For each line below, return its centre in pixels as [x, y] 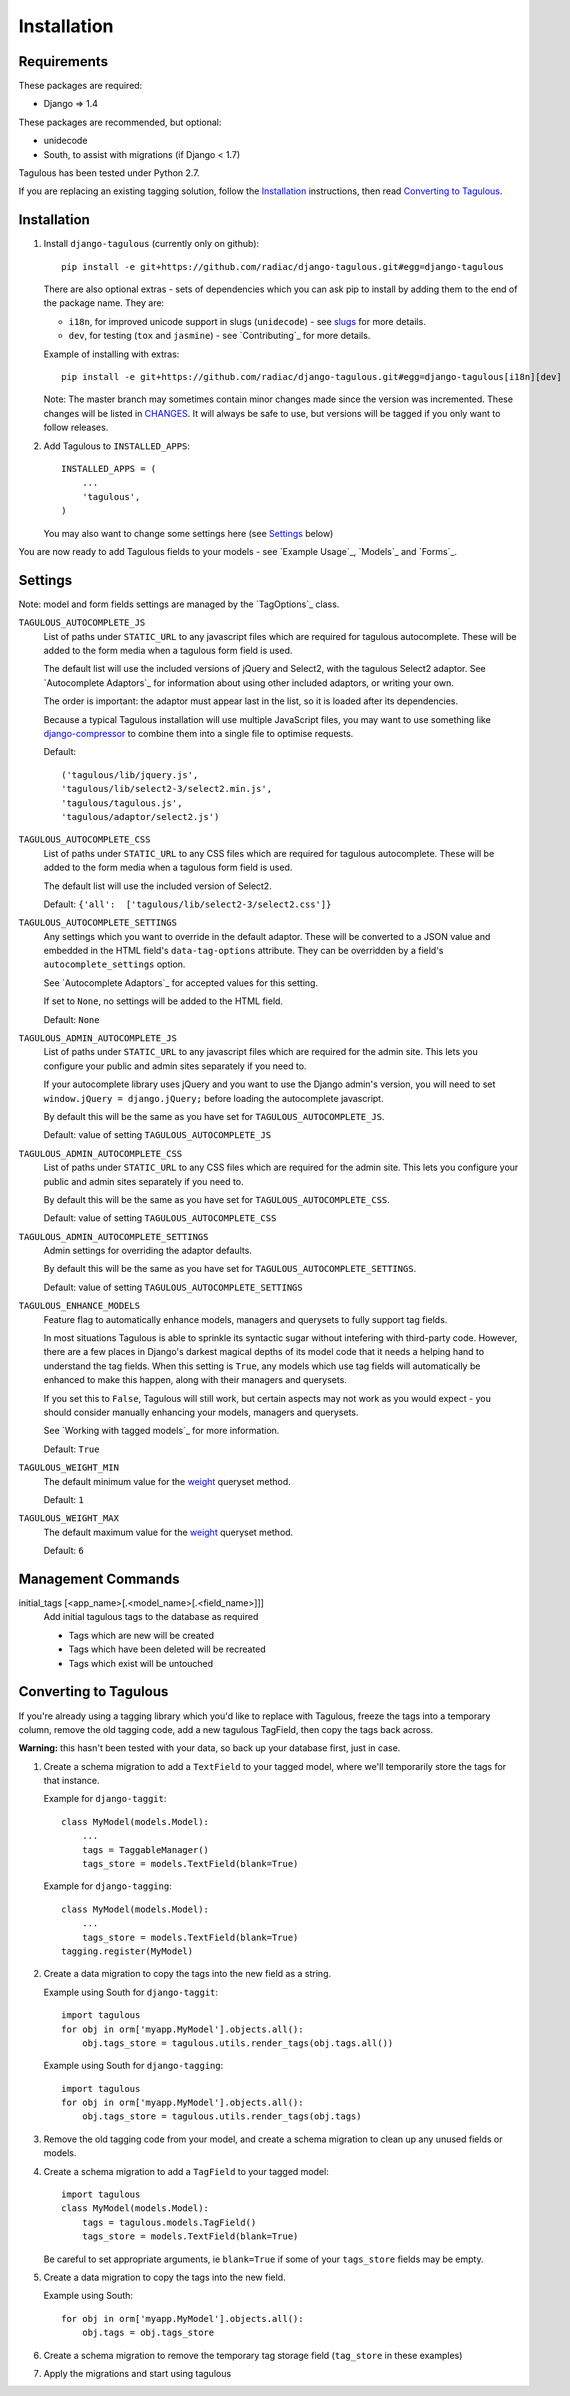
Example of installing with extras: [111, 354]
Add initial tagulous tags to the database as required [151, 1617]
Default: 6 [63, 1551]
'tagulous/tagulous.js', [122, 803]
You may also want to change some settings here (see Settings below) [188, 533]
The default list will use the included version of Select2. [157, 886]
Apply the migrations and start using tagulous [137, 2373]
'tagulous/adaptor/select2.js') [140, 816]
